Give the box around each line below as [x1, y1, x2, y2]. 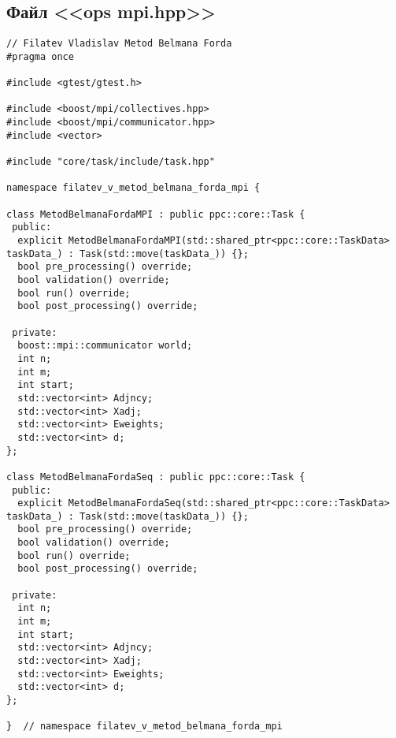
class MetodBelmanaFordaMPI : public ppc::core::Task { [6, 208, 305, 220]
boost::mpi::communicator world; [17, 340, 193, 352]
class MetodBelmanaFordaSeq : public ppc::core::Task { [6, 471, 305, 483]
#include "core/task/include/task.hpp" [6, 156, 215, 168]
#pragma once [6, 50, 74, 62]
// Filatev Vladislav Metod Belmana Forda [6, 38, 232, 50]
